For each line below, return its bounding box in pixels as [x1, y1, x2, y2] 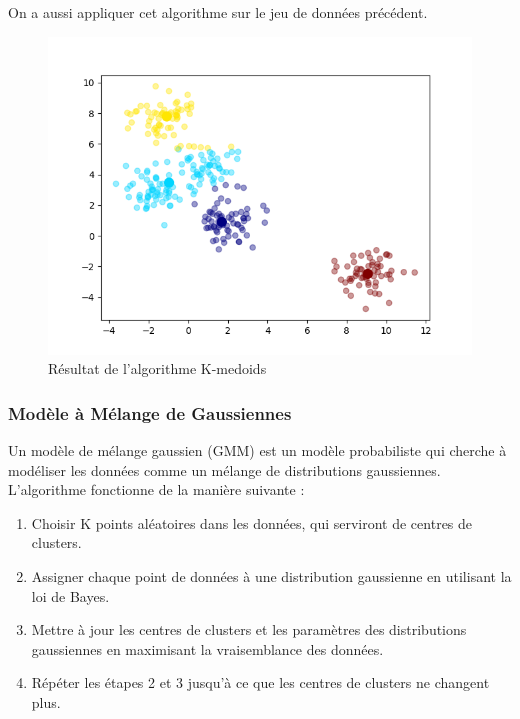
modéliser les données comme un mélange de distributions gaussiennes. [8, 459, 441, 480]
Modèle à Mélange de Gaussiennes [8, 400, 292, 425]
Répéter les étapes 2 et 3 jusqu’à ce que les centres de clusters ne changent [31, 672, 490, 693]
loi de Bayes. [31, 585, 110, 606]
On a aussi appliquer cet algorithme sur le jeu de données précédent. [8, 2, 428, 22]
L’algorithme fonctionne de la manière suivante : [8, 479, 305, 500]
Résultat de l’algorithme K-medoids [48, 358, 267, 379]
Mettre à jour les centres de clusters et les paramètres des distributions [31, 619, 467, 640]
